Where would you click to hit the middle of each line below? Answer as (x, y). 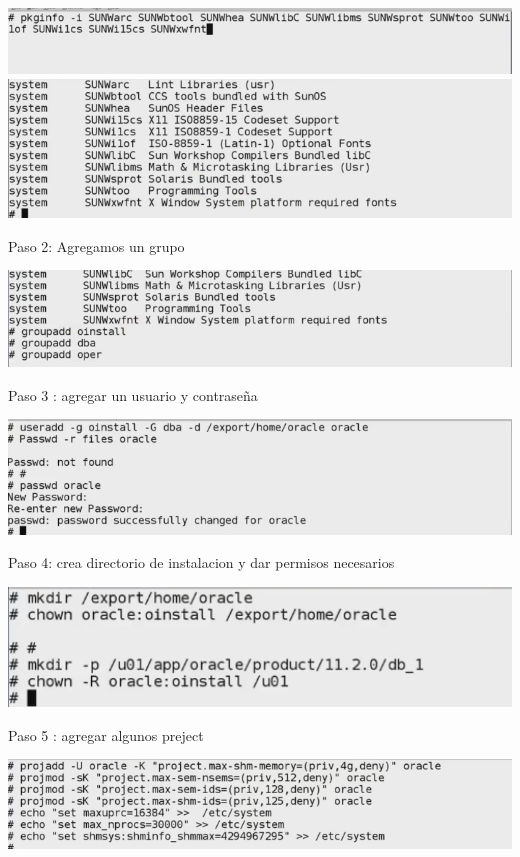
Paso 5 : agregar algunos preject (106, 734)
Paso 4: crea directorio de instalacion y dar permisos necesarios (201, 562)
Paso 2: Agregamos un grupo (96, 245)
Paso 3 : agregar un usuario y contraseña (133, 394)
